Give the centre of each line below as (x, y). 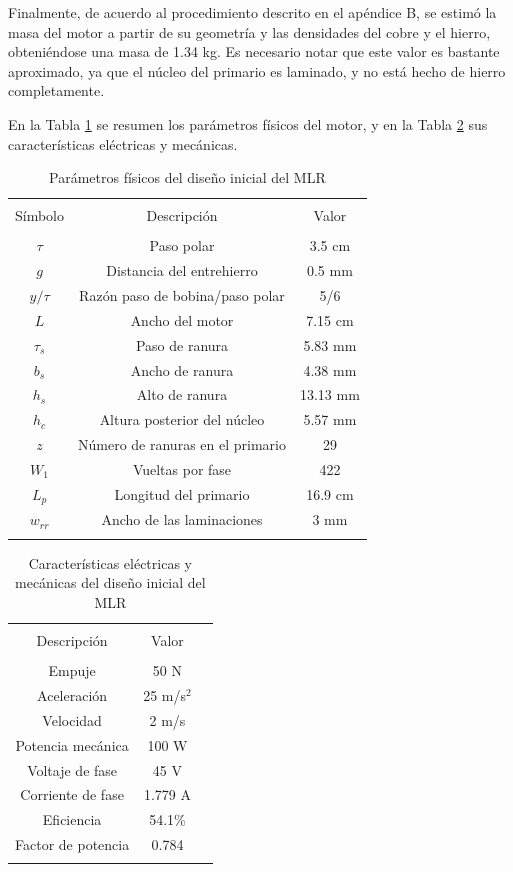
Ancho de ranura (182, 369)
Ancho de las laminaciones (182, 519)
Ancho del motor (182, 319)
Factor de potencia (72, 844)
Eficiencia (72, 819)
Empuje (72, 670)
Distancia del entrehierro (182, 270)
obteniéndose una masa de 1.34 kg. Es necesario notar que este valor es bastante (254, 51)
